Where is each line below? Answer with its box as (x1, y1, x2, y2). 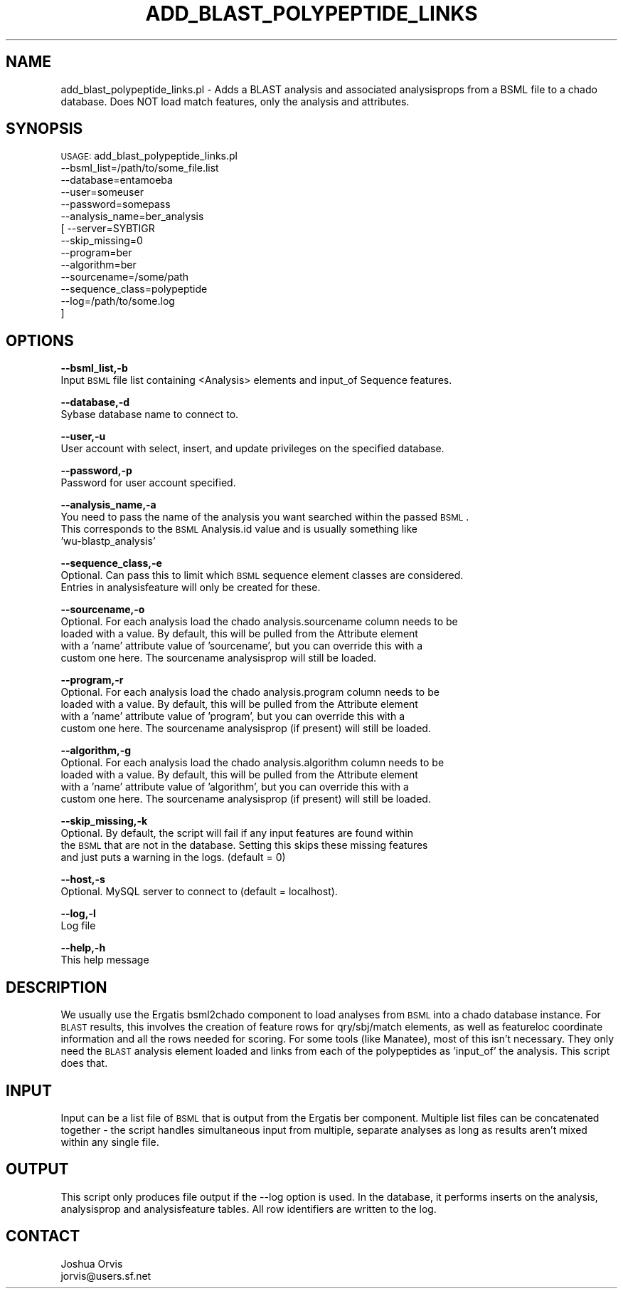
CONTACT (6, 1227, 80, 1246)
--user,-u (60, 430, 106, 443)
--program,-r (60, 674, 124, 687)
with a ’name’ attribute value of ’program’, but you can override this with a (60, 710, 405, 723)
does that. (60, 1057, 108, 1070)
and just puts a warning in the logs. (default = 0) (60, 851, 286, 864)
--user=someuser (60, 186, 144, 199)
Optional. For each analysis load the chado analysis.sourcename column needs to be (60, 615, 458, 628)
